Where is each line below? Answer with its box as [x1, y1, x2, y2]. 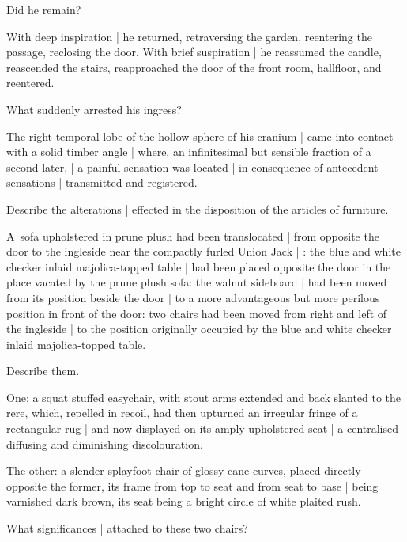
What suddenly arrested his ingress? [6, 100, 182, 117]
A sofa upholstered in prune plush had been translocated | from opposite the [6, 227, 379, 244]
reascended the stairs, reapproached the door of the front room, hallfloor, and [6, 59, 382, 75]
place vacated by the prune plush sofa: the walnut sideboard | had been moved [6, 274, 387, 290]
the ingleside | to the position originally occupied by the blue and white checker [6, 320, 392, 337]
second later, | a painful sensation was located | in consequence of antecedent [6, 158, 379, 175]
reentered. [6, 74, 55, 91]
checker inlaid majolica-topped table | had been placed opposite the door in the [6, 258, 391, 275]
